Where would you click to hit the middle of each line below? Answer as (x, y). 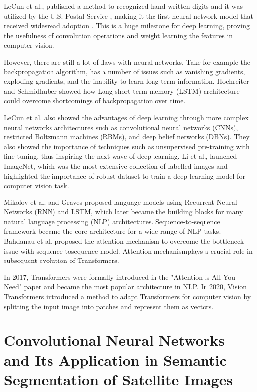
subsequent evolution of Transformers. (62, 260)
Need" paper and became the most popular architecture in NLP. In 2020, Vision (126, 287)
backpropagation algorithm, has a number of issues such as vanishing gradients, (125, 71)
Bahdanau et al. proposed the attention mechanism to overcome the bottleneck (124, 241)
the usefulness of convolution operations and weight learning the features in (119, 35)
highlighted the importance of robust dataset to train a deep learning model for (125, 175)
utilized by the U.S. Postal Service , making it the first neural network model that (128, 16)
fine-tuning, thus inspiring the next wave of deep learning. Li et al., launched (121, 156)
